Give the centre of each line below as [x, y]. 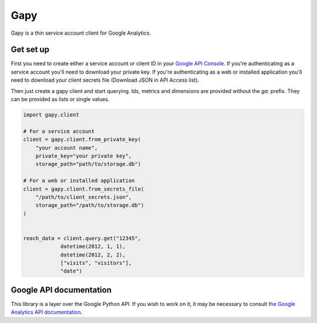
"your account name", [67, 148]
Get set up [30, 50]
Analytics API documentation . [47, 312]
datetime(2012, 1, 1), [93, 247]
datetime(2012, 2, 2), [93, 255]
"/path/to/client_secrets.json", [84, 197]
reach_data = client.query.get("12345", [82, 238]
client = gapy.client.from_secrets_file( [84, 189]
